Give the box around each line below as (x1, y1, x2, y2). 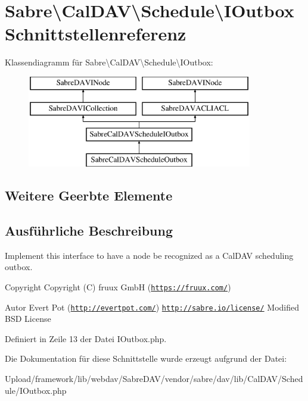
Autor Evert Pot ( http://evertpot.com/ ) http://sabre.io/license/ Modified (5, 300, 300, 313)
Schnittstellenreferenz (5, 21, 186, 46)
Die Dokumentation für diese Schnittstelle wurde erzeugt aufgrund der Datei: (5, 352, 287, 365)
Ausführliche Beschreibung (5, 221, 173, 239)
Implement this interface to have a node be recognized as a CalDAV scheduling (5, 249, 294, 261)
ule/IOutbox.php (5, 384, 67, 396)
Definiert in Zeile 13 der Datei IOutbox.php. (5, 332, 167, 344)
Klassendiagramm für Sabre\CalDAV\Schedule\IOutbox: (5, 56, 213, 68)
